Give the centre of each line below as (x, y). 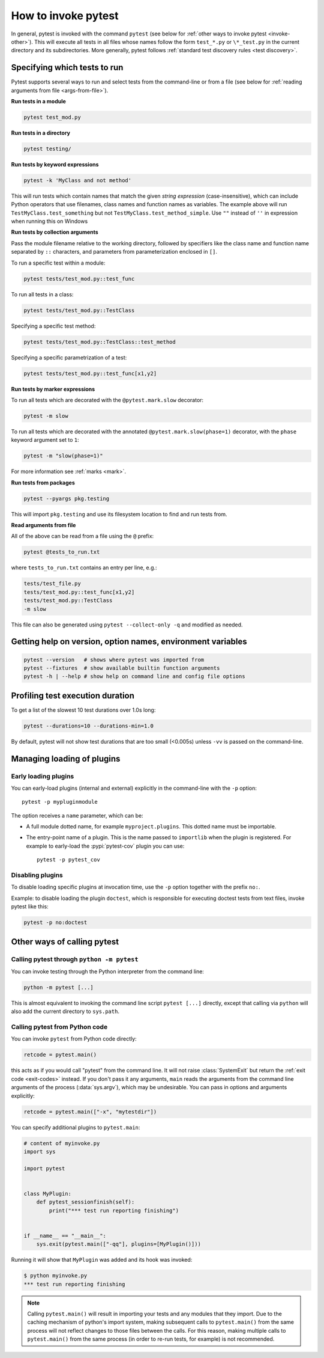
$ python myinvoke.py (55, 1276)
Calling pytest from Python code (59, 1027)
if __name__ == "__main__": (65, 1236)
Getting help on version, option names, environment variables (129, 642)
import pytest (44, 1168)
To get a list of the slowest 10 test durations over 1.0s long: (83, 710)
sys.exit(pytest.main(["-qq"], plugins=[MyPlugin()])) (118, 1244)
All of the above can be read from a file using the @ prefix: (82, 536)
